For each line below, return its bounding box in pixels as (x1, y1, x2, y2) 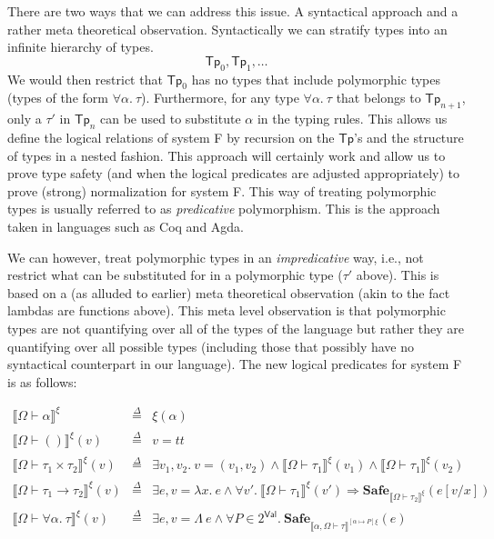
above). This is (356, 265, 439, 284)
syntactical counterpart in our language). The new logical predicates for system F (7, 354, 462, 374)
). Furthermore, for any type (141, 88, 299, 107)
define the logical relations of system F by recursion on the (7, 127, 335, 146)
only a (7, 109, 42, 128)
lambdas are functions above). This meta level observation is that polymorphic (7, 301, 446, 320)
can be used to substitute (100, 109, 241, 128)
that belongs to (336, 88, 421, 107)
